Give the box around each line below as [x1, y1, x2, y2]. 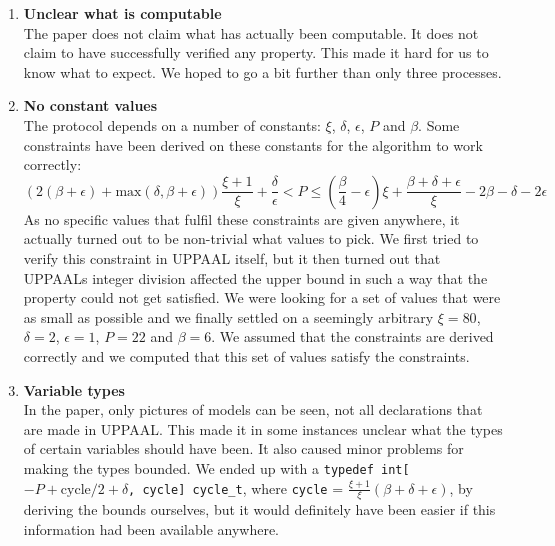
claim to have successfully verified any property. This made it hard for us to [23, 42, 489, 63]
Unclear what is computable [23, 3, 222, 23]
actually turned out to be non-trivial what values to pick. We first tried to [23, 228, 479, 249]
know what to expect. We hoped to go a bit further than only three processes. [23, 61, 502, 82]
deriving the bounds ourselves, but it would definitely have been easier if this [23, 499, 496, 520]
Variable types [23, 379, 125, 400]
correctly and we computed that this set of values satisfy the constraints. [23, 345, 470, 366]
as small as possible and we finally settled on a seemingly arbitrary [23, 306, 434, 327]
